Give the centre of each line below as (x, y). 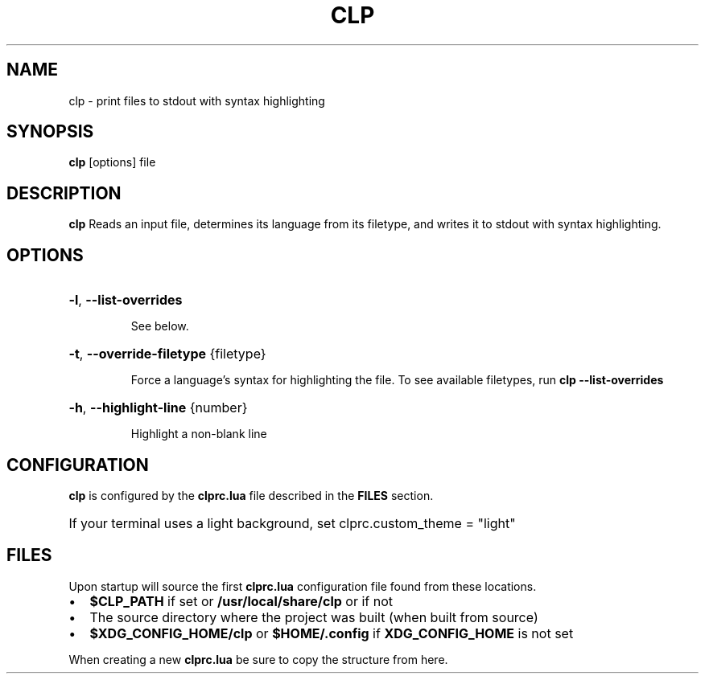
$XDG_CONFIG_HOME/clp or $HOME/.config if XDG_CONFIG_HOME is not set (332, 633)
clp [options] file (112, 162)
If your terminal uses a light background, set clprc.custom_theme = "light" (292, 523)
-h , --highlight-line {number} (158, 408)
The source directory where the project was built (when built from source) (314, 617)
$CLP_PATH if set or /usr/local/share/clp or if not (241, 601)
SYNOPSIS (50, 132)
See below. (160, 326)
